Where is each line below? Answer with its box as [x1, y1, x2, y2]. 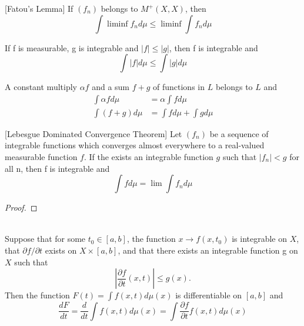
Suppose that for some [5, 232, 86, 245]
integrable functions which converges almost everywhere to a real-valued [5, 139, 265, 151]
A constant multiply [5, 81, 77, 93]
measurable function [5, 151, 78, 163]
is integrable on [232, 232, 288, 245]
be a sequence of [209, 127, 269, 139]
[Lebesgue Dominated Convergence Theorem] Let [5, 127, 182, 139]
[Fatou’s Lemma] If [5, 2, 74, 14]
